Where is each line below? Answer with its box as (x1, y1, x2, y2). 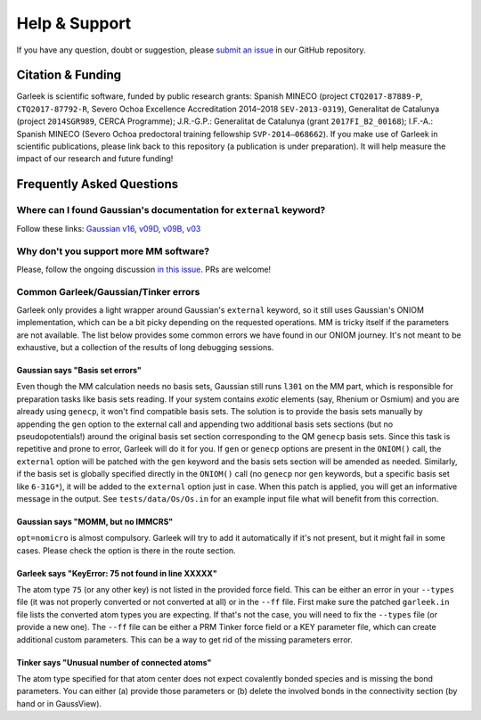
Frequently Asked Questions (16, 176, 179, 192)
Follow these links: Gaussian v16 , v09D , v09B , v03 (16, 223, 201, 233)
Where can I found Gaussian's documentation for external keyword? (16, 204, 326, 217)
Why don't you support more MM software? (16, 245, 209, 258)
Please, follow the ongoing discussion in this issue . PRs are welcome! (16, 264, 272, 274)
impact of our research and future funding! (16, 153, 174, 164)
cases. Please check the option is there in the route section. (16, 544, 236, 556)
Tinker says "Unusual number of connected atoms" (16, 657, 212, 667)
